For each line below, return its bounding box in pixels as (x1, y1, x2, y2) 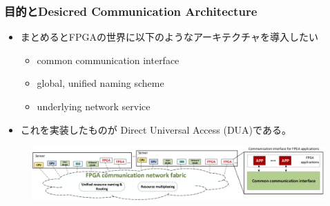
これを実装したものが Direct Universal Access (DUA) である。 (20, 122, 291, 136)
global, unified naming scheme (37, 76, 164, 90)
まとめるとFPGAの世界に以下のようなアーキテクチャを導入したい (20, 30, 318, 44)
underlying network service (37, 99, 151, 113)
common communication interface (37, 52, 179, 67)
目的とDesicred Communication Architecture (4, 2, 258, 19)
